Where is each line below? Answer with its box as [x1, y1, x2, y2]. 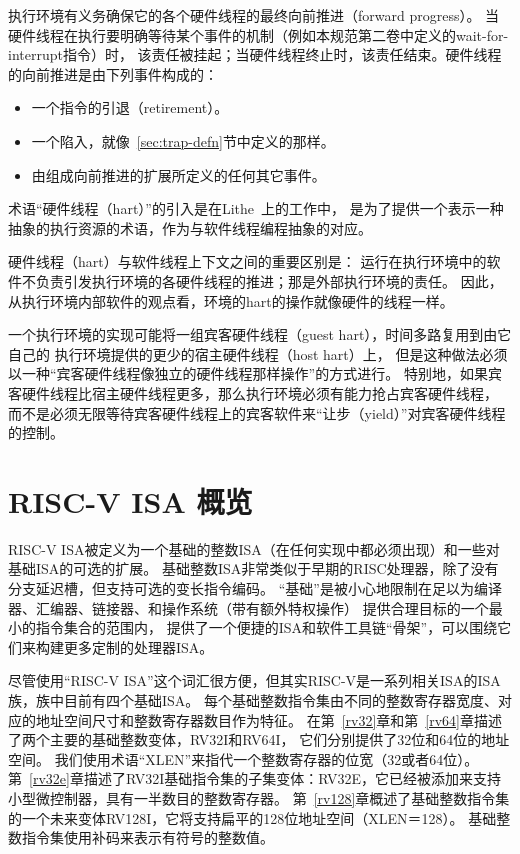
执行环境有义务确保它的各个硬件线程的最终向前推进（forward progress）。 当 [8, 5, 500, 25]
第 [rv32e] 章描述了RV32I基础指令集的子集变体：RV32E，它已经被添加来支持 [8, 768, 501, 789]
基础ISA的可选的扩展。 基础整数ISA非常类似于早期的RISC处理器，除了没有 [8, 558, 499, 579]
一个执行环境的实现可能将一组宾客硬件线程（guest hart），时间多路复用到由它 [8, 324, 512, 345]
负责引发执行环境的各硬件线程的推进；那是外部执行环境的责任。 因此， [35, 270, 503, 291]
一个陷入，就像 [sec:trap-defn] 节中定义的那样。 [31, 130, 335, 151]
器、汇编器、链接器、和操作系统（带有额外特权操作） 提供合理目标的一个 [8, 597, 489, 618]
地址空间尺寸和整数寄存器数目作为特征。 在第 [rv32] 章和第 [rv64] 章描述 [35, 709, 503, 730]
